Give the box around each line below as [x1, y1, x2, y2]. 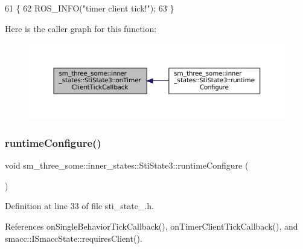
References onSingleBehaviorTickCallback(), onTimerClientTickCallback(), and [5, 219, 298, 232]
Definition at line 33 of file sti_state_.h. [5, 199, 154, 212]
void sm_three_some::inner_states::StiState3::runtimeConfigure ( [5, 159, 249, 172]
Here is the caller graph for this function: [5, 22, 157, 34]
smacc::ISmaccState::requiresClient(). [5, 231, 142, 244]
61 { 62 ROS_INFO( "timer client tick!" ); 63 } [5, 2, 174, 14]
